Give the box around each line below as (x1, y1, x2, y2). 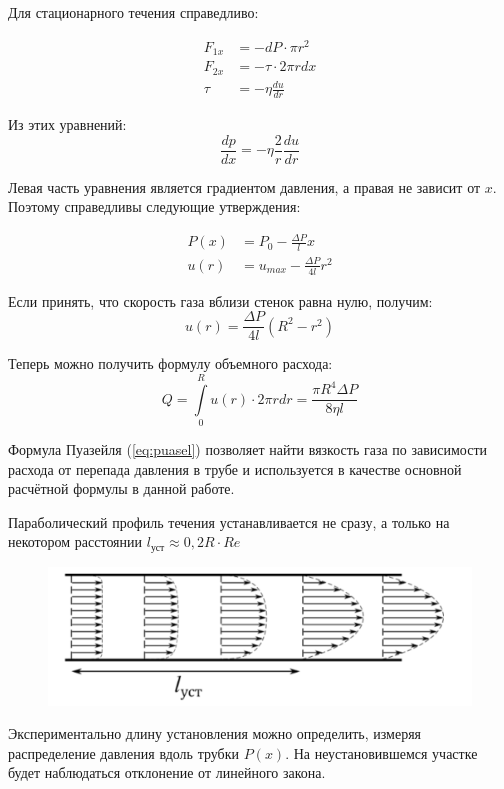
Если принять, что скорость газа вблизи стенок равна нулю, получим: (8, 290, 433, 311)
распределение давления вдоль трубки (8, 742, 239, 763)
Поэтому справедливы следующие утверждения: (8, 196, 301, 217)
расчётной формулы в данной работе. (8, 478, 235, 499)
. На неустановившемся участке (285, 742, 478, 763)
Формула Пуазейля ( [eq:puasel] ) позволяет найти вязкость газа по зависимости (8, 438, 488, 459)
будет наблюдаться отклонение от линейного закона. (8, 762, 326, 783)
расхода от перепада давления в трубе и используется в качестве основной (8, 458, 462, 479)
